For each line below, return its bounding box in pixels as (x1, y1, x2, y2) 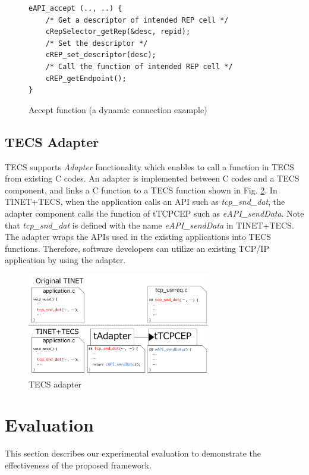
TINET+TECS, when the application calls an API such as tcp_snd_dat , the (5, 195, 285, 208)
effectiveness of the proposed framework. (5, 458, 152, 471)
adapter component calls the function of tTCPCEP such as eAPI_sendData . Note (5, 207, 304, 219)
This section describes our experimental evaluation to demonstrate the (5, 447, 261, 460)
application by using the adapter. (5, 254, 126, 266)
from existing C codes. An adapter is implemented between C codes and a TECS (5, 172, 299, 185)
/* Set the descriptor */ (45, 39, 148, 48)
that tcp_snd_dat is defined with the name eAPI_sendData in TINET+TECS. (5, 218, 294, 231)
